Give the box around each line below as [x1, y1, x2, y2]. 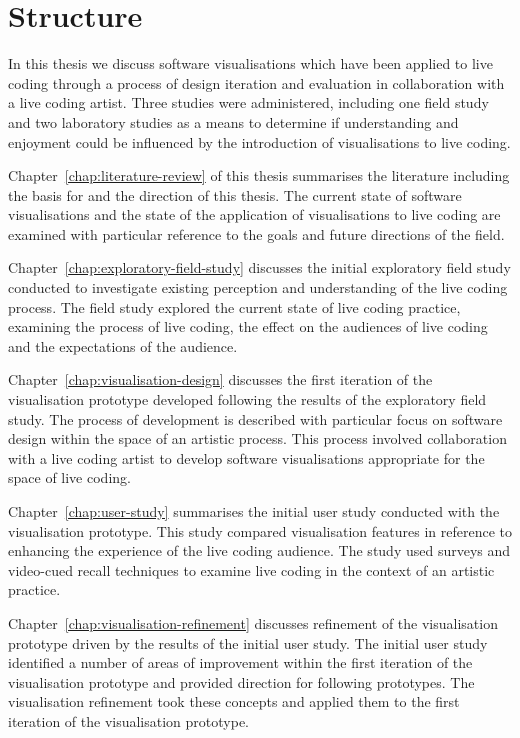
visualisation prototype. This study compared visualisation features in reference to [8, 520, 512, 541]
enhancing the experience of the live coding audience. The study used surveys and [8, 540, 511, 561]
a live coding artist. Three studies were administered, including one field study [8, 92, 489, 113]
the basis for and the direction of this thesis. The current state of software [8, 184, 462, 205]
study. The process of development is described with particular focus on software [8, 408, 503, 429]
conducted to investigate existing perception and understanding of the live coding [8, 277, 508, 298]
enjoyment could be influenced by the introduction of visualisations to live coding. [8, 131, 511, 152]
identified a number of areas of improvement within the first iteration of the [8, 652, 473, 673]
